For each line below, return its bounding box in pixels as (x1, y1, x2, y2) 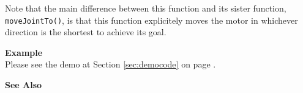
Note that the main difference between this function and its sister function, (5, 2, 286, 14)
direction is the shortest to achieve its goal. (5, 26, 166, 38)
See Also (5, 78, 42, 91)
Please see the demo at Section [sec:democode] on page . (5, 58, 216, 71)
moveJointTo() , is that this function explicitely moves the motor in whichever (5, 13, 298, 26)
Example (5, 46, 43, 58)
